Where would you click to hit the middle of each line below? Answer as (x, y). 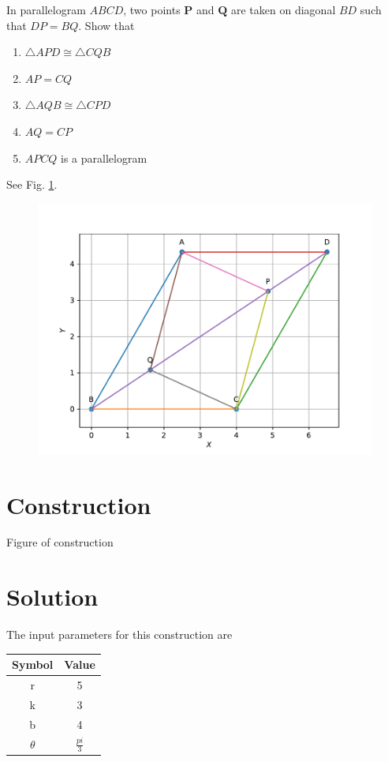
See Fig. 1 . (32, 184)
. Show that (106, 25)
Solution (52, 597)
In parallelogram (46, 9)
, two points (152, 9)
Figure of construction (60, 542)
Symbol (33, 664)
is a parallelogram (104, 158)
